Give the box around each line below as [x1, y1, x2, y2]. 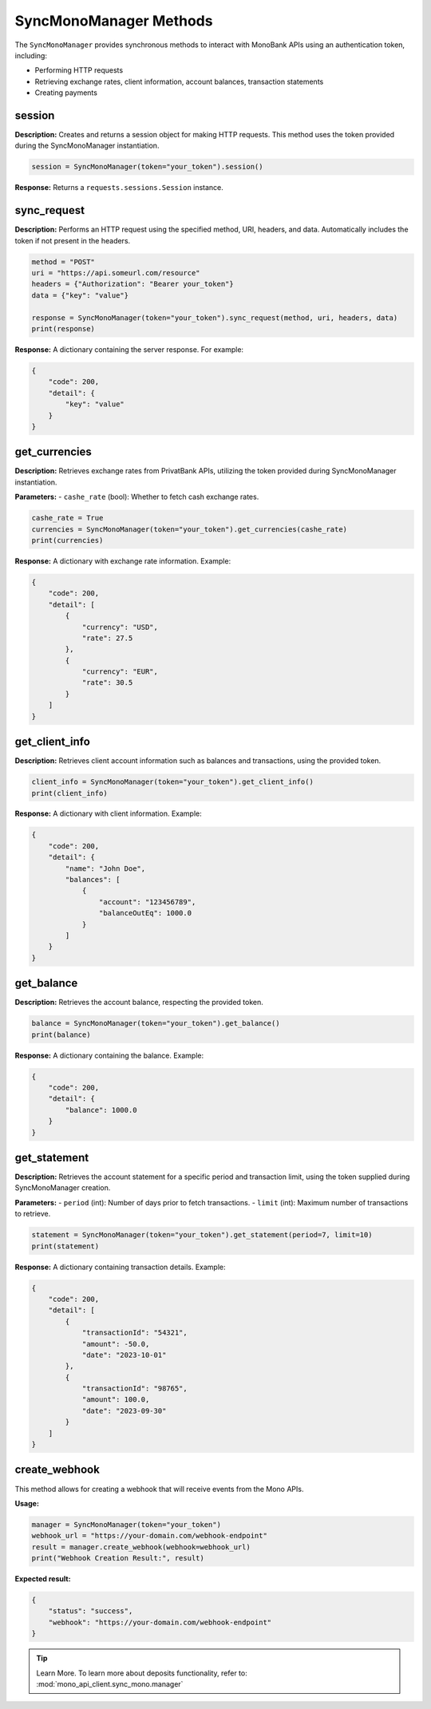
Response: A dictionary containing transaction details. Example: [14, 1262, 227, 1272]
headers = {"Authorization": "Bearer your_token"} [31, 279, 235, 289]
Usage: [14, 1498, 40, 1508]
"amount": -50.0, [81, 1339, 150, 1348]
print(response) [31, 324, 96, 333]
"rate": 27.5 [81, 633, 133, 643]
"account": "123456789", [98, 897, 196, 906]
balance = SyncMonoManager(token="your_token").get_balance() [31, 1019, 280, 1028]
